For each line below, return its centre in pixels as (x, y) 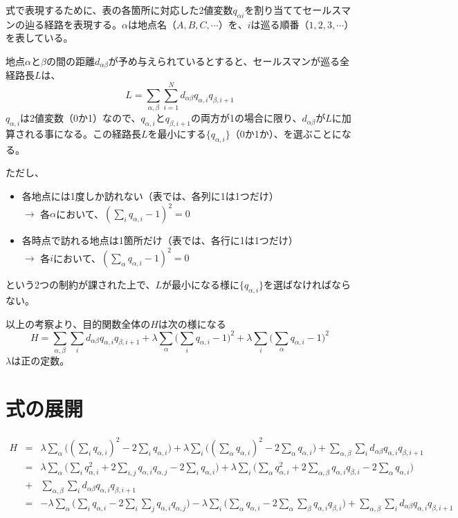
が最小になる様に (201, 285)
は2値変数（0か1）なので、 (81, 118)
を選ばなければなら (308, 285)
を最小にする (177, 133)
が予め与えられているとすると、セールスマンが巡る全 (229, 61)
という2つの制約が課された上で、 (81, 285)
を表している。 (39, 38)
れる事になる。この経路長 (83, 133)
